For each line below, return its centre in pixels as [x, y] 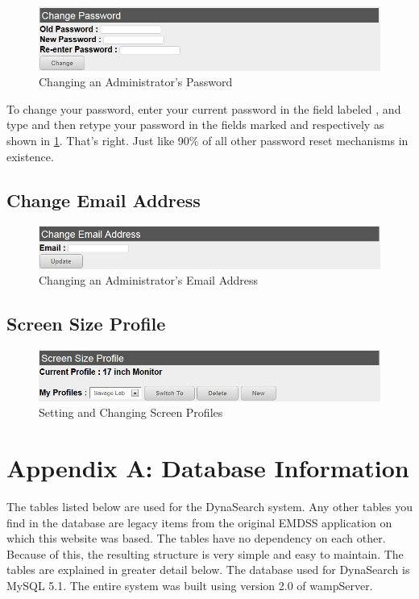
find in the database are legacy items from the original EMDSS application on [199, 522]
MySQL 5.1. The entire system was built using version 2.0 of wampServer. [190, 585]
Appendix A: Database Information [208, 468]
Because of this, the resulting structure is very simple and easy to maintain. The [205, 553]
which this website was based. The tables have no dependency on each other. [196, 538]
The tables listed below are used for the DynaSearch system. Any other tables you [209, 506]
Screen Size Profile [86, 324]
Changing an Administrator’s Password [136, 82]
